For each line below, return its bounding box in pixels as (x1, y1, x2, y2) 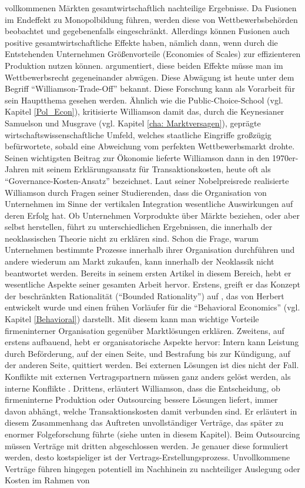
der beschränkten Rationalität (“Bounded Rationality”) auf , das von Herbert (5, 289, 284, 302)
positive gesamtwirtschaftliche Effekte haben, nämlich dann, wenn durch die (5, 36, 278, 48)
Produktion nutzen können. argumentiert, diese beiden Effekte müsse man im (5, 59, 283, 71)
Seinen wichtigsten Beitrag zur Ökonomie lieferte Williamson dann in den (5, 151, 270, 163)
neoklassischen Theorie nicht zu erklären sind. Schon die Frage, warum (5, 232, 259, 244)
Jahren (5, 163, 29, 175)
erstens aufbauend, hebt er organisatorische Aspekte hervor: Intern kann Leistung (5, 336, 299, 348)
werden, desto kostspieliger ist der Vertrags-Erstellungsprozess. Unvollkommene (5, 451, 290, 463)
